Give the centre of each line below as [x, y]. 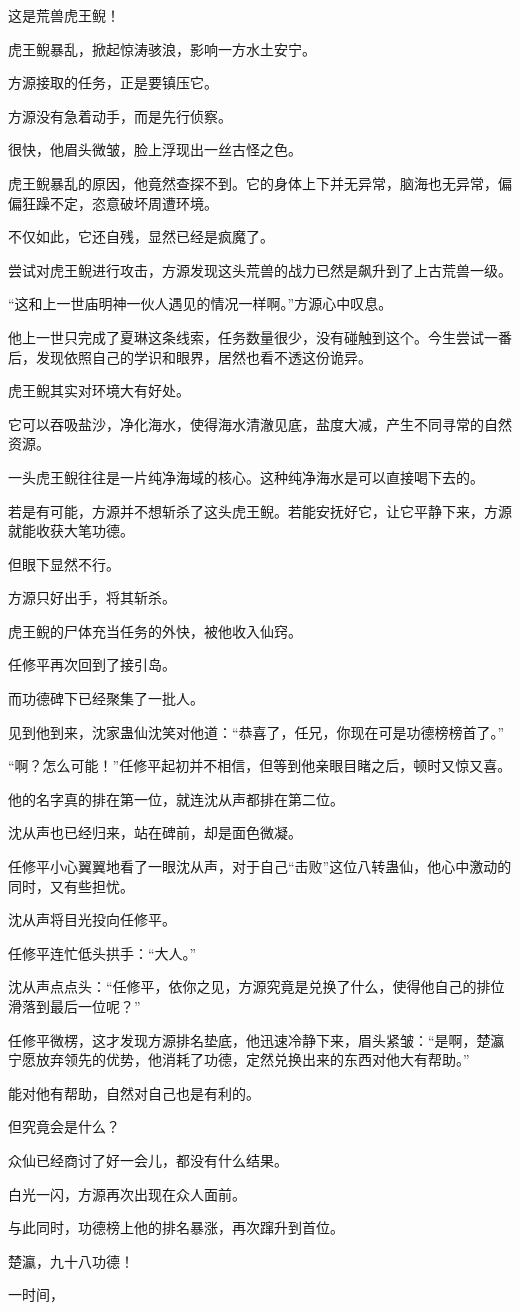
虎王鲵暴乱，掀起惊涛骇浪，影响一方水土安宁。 [162, 48]
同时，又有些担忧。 [71, 885]
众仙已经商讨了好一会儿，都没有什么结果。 [148, 1159]
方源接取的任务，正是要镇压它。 [113, 82]
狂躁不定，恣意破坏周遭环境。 [119, 202]
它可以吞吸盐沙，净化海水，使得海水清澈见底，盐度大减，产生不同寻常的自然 [260, 423]
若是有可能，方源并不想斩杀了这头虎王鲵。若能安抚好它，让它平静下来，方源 [260, 510]
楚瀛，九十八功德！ [71, 1260]
